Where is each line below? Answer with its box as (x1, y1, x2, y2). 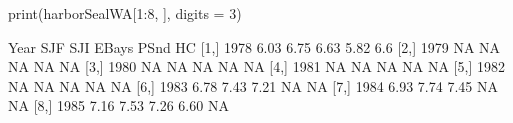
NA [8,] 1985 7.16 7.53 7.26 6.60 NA (8, 95, 229, 116)
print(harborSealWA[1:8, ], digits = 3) (8, 3, 242, 23)
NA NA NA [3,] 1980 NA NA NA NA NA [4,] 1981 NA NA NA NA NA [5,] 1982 (8, 56, 505, 77)
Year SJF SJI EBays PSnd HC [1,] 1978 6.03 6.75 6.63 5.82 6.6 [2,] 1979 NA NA (8, 36, 501, 57)
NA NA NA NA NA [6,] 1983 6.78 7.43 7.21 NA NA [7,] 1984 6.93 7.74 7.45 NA (8, 75, 498, 96)
